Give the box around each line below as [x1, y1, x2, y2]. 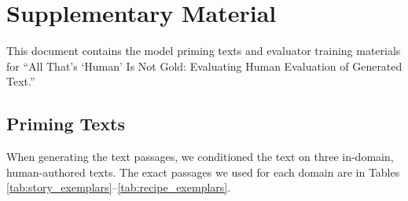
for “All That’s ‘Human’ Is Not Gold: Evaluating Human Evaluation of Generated [6, 57, 402, 74]
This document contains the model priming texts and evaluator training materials [6, 42, 401, 59]
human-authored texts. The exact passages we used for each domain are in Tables [6, 163, 400, 180]
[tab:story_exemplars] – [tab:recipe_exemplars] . [6, 179, 231, 196]
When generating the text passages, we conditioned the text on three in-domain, [6, 148, 394, 165]
